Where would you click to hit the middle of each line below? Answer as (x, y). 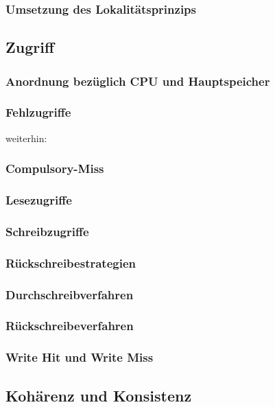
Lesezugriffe (39, 200)
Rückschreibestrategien (71, 263)
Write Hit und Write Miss (80, 357)
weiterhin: (26, 138)
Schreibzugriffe (47, 231)
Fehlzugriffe (38, 112)
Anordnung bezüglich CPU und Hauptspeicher (138, 81)
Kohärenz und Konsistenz (99, 395)
